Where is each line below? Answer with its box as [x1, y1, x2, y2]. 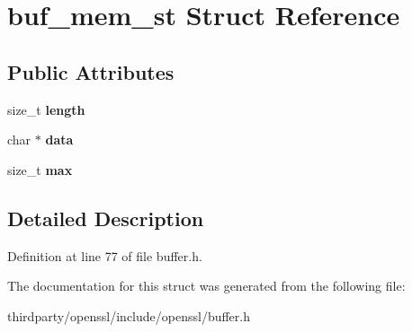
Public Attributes [7, 57, 175, 85]
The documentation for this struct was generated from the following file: [7, 276, 406, 295]
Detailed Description [7, 204, 204, 232]
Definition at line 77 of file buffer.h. [7, 246, 202, 265]
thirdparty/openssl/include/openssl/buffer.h [7, 306, 250, 325]
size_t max [7, 160, 73, 179]
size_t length [7, 100, 85, 118]
